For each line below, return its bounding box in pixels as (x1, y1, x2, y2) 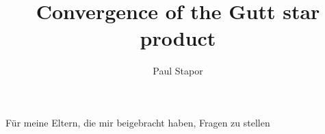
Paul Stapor (153, 64, 203, 78)
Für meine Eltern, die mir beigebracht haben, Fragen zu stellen (5, 115, 270, 129)
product (140, 24, 216, 52)
